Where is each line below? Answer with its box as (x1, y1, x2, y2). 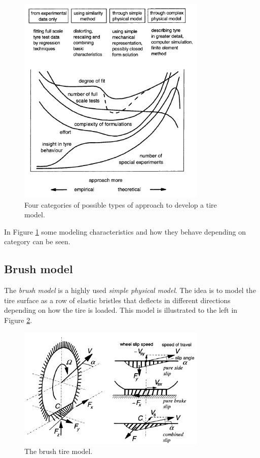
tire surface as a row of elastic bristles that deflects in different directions (4, 295, 231, 305)
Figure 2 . (4, 315, 32, 325)
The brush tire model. (24, 446, 93, 456)
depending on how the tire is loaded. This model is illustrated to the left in (4, 305, 238, 315)
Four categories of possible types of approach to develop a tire (24, 199, 217, 210)
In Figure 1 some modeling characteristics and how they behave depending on (4, 226, 246, 237)
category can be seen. (4, 236, 70, 247)
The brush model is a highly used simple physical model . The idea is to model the (4, 285, 256, 296)
